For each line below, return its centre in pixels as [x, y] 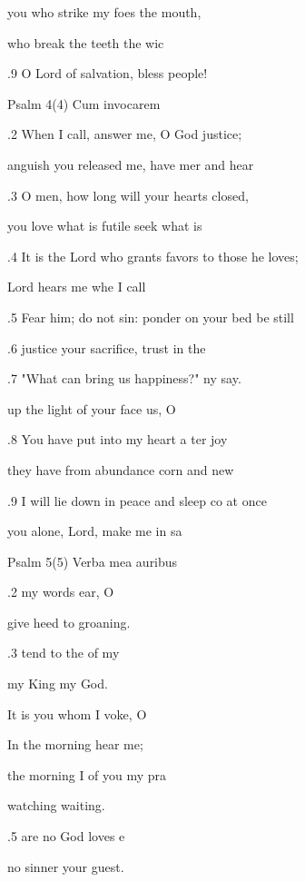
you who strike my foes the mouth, [104, 12]
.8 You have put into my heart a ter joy [118, 439]
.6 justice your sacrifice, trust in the [107, 347]
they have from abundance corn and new [121, 469]
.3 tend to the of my [64, 653]
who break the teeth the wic [86, 42]
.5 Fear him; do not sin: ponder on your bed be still [151, 317]
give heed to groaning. [69, 622]
